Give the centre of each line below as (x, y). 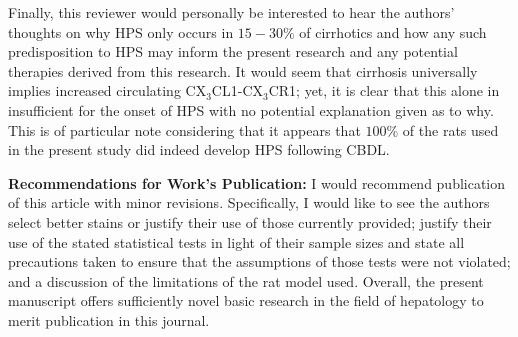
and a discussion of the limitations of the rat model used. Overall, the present (246, 280)
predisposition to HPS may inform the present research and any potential (233, 51)
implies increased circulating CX (107, 90)
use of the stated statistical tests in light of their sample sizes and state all (236, 241)
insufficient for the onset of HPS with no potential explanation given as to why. (251, 109)
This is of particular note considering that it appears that (184, 129)
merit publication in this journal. (109, 319)
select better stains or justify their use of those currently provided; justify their (250, 221)
